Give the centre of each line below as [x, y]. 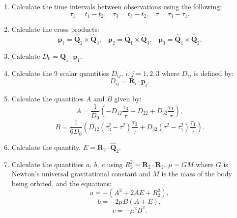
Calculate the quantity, [46, 147]
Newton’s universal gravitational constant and [81, 174]
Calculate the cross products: [55, 29]
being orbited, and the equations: [61, 183]
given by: [128, 98]
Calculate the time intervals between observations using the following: [117, 6]
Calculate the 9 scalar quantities [60, 73]
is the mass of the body [197, 174]
